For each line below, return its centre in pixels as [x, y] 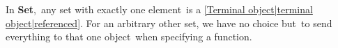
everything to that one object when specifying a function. [129, 37]
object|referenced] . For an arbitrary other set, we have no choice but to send [169, 23]
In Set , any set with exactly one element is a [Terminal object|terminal [159, 9]
